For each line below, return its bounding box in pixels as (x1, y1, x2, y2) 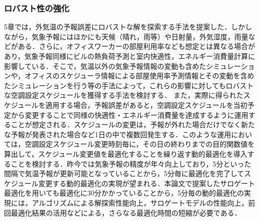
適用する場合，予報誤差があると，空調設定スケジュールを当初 (45, 99, 248, 110)
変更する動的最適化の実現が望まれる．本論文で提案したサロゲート (38, 178, 256, 188)
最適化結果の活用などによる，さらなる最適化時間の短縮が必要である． (10, 207, 242, 218)
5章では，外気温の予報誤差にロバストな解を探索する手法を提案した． (4, 21, 231, 32)
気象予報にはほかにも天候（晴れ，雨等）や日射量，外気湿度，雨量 (31, 31, 249, 41)
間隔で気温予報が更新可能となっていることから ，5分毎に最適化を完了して (4, 168, 245, 179)
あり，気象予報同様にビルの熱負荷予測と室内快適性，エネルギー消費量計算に (4, 51, 256, 61)
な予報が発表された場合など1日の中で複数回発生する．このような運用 (4, 129, 231, 139)
